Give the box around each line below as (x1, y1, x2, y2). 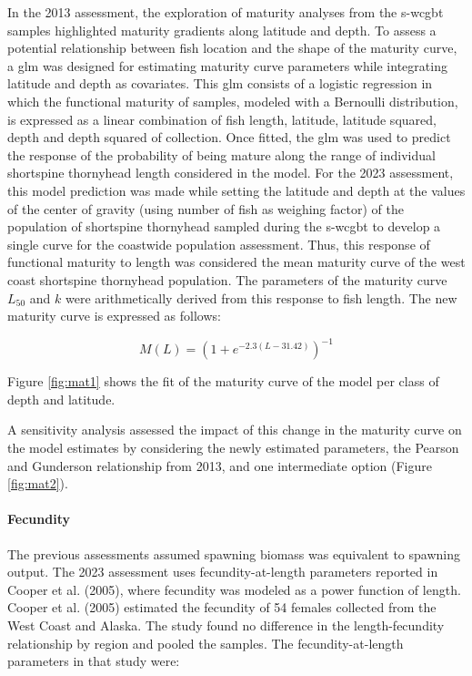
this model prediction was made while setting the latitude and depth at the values (7, 180, 466, 200)
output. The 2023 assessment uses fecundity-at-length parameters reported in (7, 562, 438, 581)
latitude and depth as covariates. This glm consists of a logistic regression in (7, 74, 433, 93)
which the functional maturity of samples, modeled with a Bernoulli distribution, (7, 91, 458, 110)
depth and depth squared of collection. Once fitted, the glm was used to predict (7, 128, 451, 147)
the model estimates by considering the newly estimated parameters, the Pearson (7, 437, 459, 456)
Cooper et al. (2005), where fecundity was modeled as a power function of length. (7, 579, 461, 599)
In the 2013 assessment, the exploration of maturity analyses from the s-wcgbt (7, 3, 444, 21)
